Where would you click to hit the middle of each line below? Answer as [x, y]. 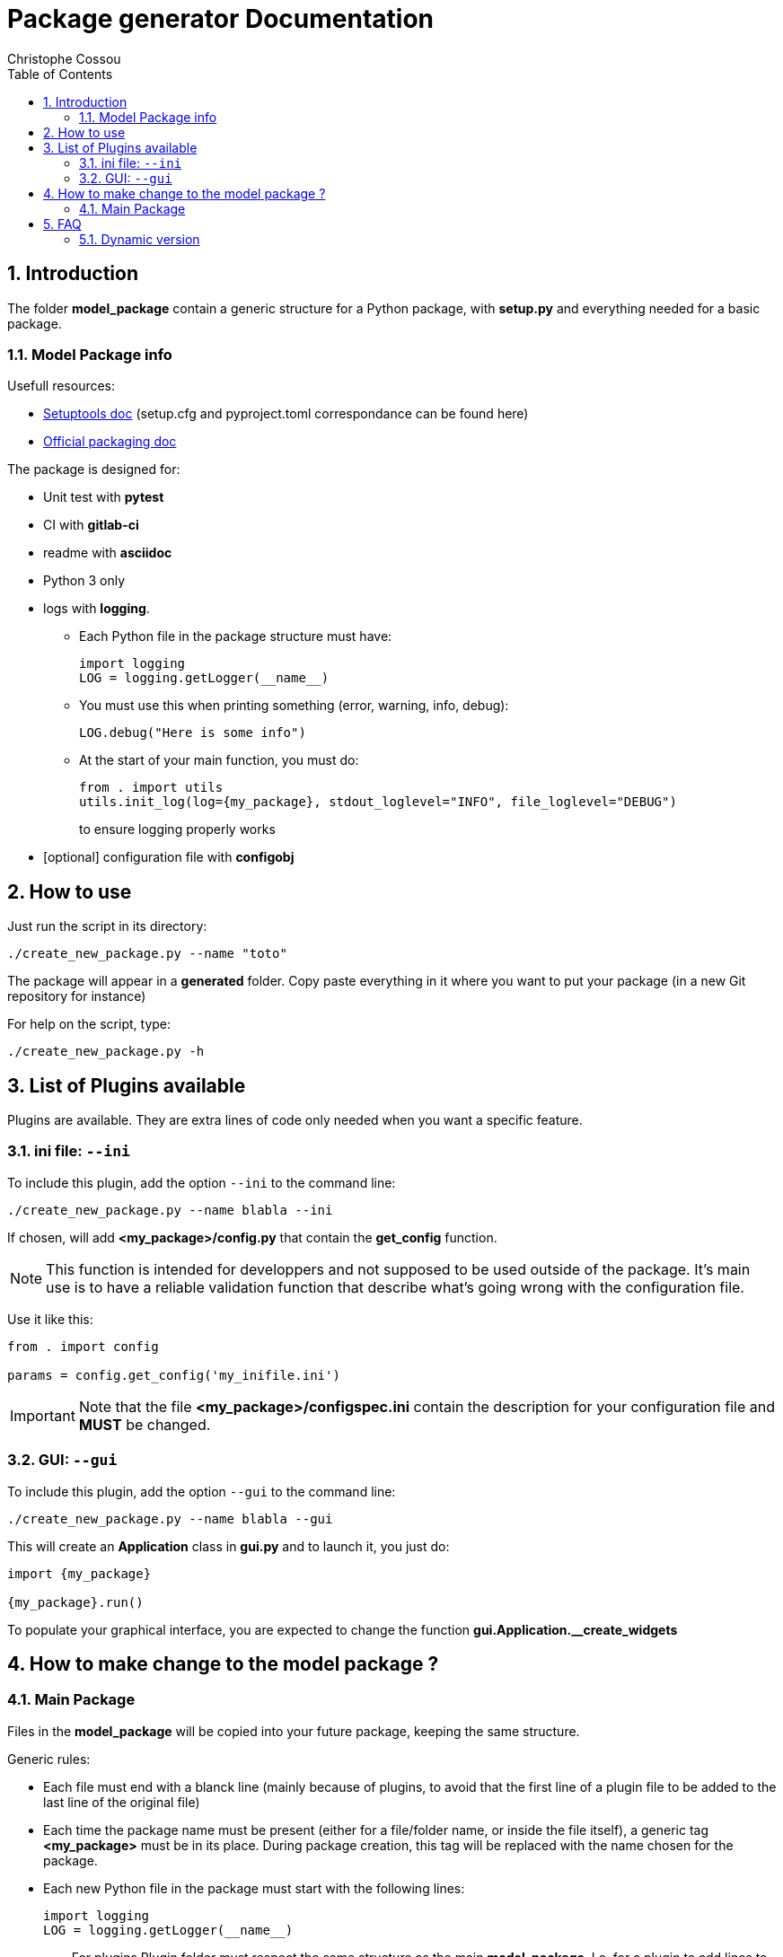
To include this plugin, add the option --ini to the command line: [202, 1182]
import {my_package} [79, 1573]
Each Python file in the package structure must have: [236, 636]
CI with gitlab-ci [91, 525]
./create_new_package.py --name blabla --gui [170, 1518]
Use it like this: [50, 1319]
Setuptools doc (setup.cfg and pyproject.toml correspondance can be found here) [286, 414]
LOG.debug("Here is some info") [193, 733]
